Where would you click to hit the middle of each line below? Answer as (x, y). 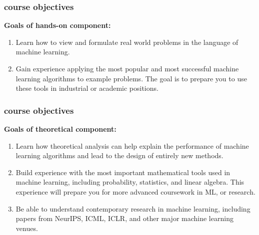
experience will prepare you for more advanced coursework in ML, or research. (135, 191)
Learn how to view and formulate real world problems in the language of (127, 42)
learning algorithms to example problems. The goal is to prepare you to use (131, 78)
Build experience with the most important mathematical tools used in (123, 172)
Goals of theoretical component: (60, 129)
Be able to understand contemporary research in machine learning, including (133, 208)
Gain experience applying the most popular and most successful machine (127, 68)
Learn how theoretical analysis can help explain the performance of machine (132, 145)
